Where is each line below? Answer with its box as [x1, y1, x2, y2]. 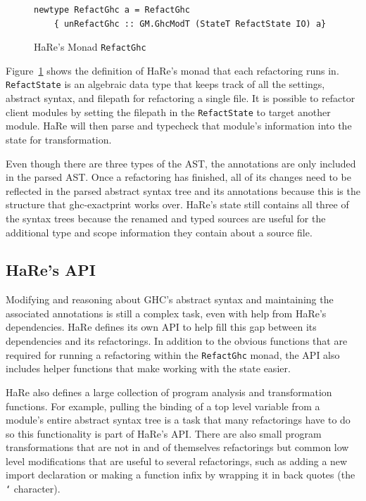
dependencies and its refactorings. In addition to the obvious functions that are [6, 334, 348, 348]
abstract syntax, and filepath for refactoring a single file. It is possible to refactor [6, 91, 355, 106]
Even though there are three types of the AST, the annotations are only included [6, 156, 356, 170]
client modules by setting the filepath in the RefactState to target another [6, 104, 331, 119]
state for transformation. [6, 132, 112, 146]
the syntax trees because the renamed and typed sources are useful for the [6, 210, 326, 225]
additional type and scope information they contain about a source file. [6, 224, 313, 239]
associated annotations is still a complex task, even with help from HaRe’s [6, 305, 327, 320]
